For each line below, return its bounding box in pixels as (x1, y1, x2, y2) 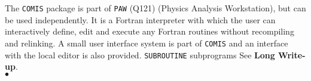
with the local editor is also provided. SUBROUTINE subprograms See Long (5, 48, 275, 61)
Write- (278, 48, 306, 61)
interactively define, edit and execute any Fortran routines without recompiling (5, 25, 294, 38)
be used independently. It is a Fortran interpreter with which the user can (5, 13, 276, 26)
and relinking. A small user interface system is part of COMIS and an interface (5, 36, 288, 49)
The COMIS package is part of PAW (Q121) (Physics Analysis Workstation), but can (5, 2, 306, 14)
